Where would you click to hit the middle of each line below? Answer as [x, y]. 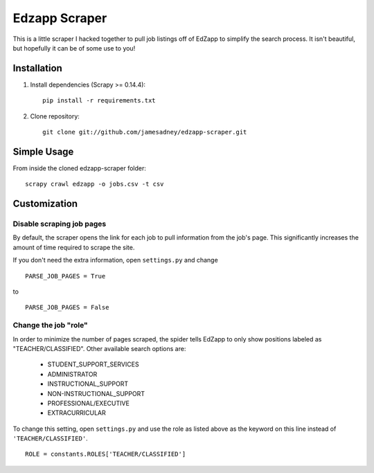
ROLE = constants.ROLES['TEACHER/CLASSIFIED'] [106, 454]
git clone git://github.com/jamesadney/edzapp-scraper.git [145, 132]
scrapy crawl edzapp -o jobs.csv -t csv [95, 184]
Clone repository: [55, 116]
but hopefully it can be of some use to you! [74, 48]
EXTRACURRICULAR [77, 413]
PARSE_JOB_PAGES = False [67, 307]
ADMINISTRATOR [72, 374]
